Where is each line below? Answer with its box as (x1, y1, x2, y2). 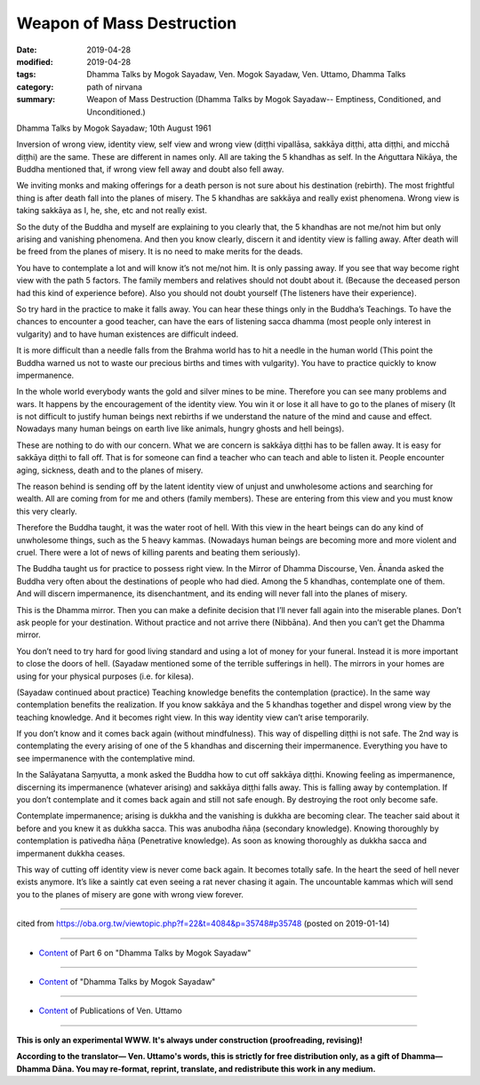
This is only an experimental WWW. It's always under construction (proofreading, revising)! (16, 1034, 364, 1045)
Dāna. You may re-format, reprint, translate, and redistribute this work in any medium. (52, 1063, 377, 1074)
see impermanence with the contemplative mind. (16, 753, 196, 763)
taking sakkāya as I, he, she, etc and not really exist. (16, 205, 208, 216)
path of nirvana (86, 81, 142, 92)
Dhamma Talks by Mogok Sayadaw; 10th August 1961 (16, 123, 212, 133)
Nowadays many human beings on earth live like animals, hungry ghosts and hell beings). (16, 423, 345, 435)
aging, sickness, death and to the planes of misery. (16, 465, 204, 475)
